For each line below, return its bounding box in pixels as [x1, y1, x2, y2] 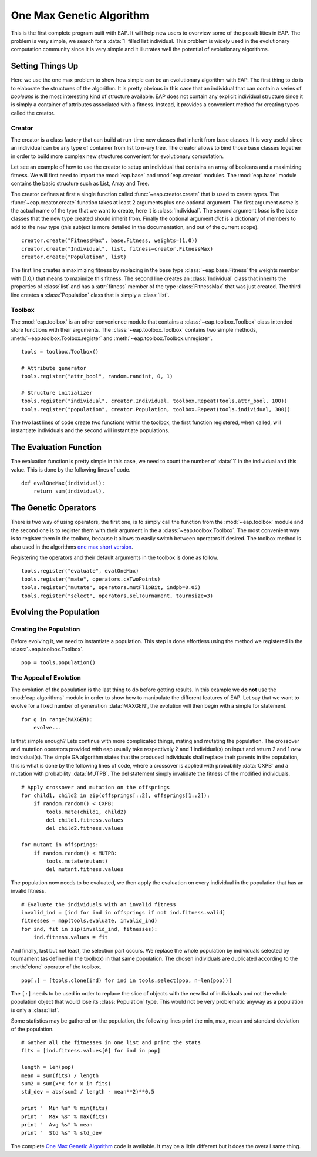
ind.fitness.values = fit [33, 934, 109, 941]
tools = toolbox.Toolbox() [21, 348, 99, 355]
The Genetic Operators [11, 503, 97, 513]
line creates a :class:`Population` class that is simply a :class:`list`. [11, 291, 170, 298]
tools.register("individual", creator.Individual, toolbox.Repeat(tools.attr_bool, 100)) [21, 398, 288, 405]
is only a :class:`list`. [11, 1006, 60, 1013]
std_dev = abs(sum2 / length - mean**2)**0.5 [21, 1088, 155, 1095]
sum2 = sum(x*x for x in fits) [21, 1081, 112, 1087]
